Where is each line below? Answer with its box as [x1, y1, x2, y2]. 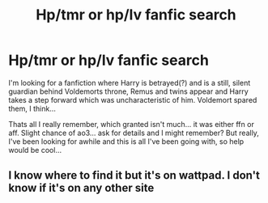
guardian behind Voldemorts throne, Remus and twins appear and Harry [8, 87, 249, 96]
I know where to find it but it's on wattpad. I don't [8, 168, 261, 183]
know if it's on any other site [8, 181, 155, 195]
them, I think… [8, 104, 57, 113]
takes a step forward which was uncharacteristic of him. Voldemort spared [8, 95, 257, 104]
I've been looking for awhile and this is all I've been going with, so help [8, 136, 245, 146]
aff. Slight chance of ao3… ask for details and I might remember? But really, [8, 128, 259, 137]
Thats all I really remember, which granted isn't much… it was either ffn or [8, 119, 255, 129]
